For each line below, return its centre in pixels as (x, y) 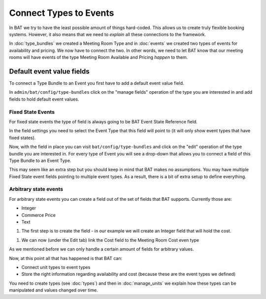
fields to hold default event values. (44, 99)
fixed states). (22, 138)
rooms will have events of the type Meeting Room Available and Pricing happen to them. (99, 57)
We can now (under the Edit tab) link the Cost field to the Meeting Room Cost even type (110, 240)
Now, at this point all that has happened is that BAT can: (66, 258)
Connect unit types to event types (56, 267)
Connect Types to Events (62, 13)
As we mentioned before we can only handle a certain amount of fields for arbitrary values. (101, 249)
